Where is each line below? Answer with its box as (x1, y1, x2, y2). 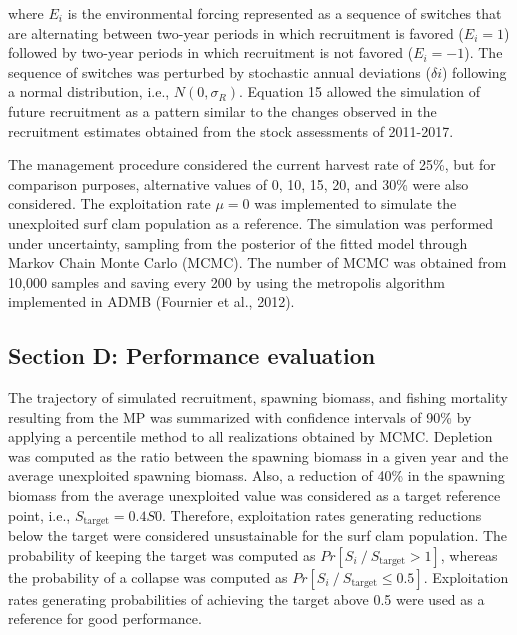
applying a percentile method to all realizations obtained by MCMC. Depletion (8, 426, 493, 447)
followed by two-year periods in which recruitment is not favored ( (8, 42, 414, 63)
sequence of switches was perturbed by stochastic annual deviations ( (8, 61, 431, 82)
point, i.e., (8, 504, 71, 525)
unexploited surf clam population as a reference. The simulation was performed (8, 212, 494, 233)
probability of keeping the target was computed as (8, 544, 316, 565)
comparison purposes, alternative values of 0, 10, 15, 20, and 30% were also (8, 173, 469, 194)
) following (442, 61, 507, 82)
